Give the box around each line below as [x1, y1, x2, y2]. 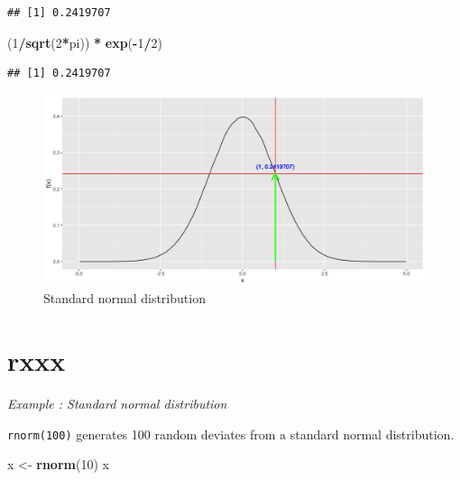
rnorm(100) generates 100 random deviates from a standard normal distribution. [7, 424, 455, 443]
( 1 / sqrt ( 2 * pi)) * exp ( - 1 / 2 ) [7, 32, 162, 51]
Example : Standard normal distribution [7, 394, 227, 413]
